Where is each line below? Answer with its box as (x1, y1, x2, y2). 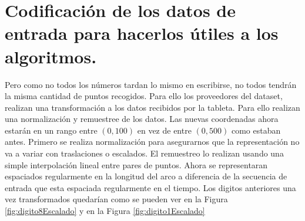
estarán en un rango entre (5, 124, 98, 136)
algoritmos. (5, 44, 97, 68)
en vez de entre (137, 124, 192, 136)
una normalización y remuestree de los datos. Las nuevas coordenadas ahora (5, 113, 279, 125)
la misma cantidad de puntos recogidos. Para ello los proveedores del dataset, (5, 90, 283, 102)
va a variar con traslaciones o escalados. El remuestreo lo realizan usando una (5, 147, 284, 159)
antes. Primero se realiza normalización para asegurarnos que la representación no (5, 135, 300, 148)
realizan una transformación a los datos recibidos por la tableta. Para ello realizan (5, 101, 300, 113)
